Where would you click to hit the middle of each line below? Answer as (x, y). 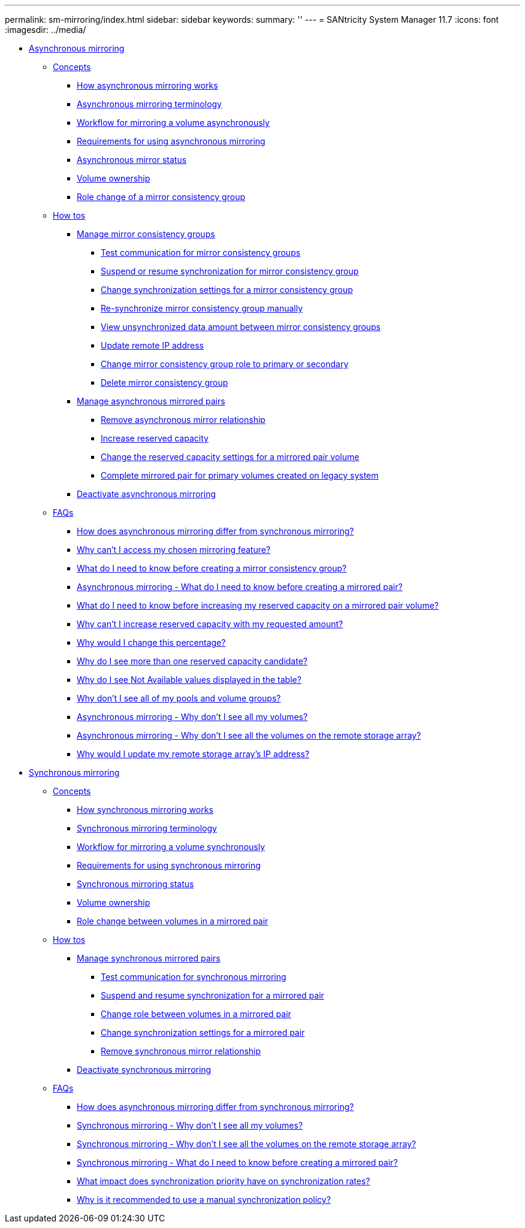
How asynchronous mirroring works (147, 85)
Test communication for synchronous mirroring (194, 977)
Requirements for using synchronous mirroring (169, 865)
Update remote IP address (152, 345)
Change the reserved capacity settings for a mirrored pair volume (230, 457)
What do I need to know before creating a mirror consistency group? (212, 568)
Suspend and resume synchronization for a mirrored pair (212, 995)
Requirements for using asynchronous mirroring (171, 141)
